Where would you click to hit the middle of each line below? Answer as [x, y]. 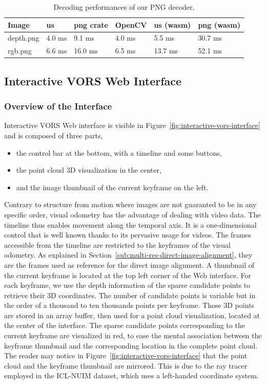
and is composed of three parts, [54, 135]
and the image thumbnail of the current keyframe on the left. [112, 187]
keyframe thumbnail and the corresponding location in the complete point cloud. [131, 345]
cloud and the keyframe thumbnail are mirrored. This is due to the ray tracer [126, 365]
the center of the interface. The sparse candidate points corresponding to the [125, 325]
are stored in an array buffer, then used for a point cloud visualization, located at [132, 315]
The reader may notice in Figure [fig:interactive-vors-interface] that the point [126, 355]
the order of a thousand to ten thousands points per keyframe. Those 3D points [129, 305]
